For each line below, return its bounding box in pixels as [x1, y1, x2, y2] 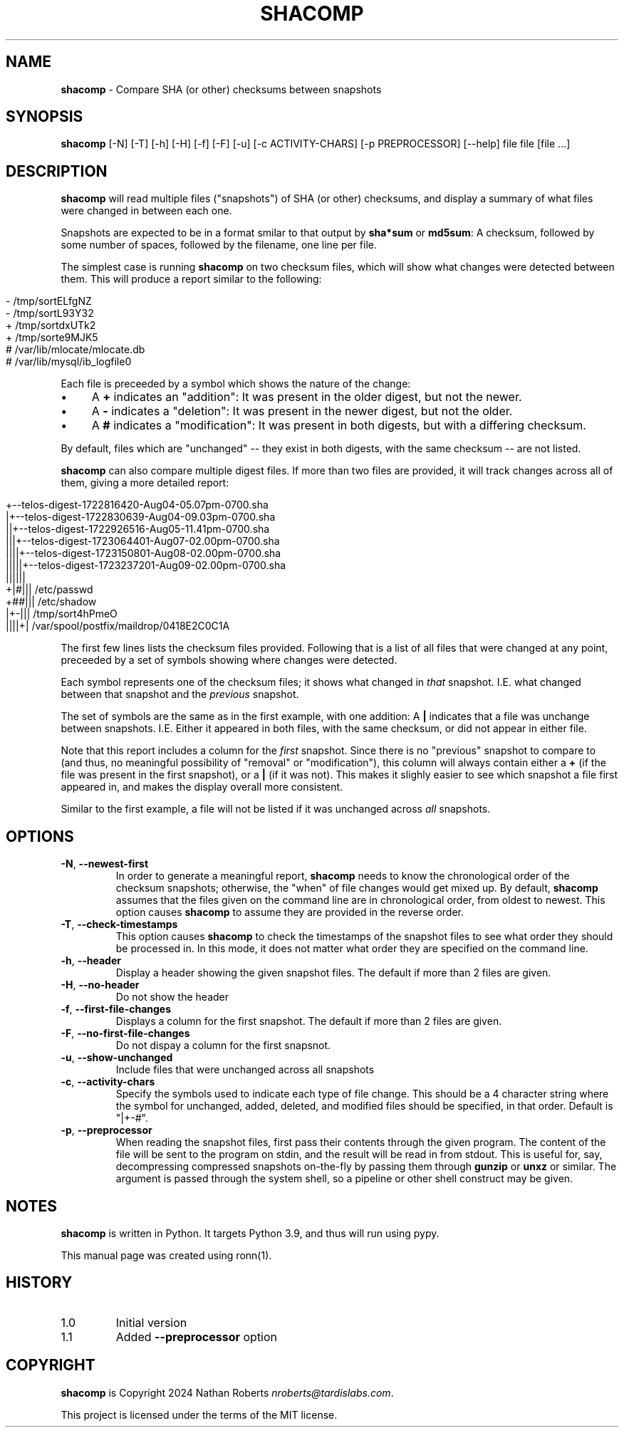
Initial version [115, 1315, 187, 1330]
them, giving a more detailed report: [61, 476, 229, 489]
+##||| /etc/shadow [6, 595, 97, 608]
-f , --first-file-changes [61, 1003, 172, 1016]
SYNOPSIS [6, 108, 83, 126]
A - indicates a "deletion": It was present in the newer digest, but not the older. [91, 404, 513, 419]
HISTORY [6, 1273, 73, 1292]
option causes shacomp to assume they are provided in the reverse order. [115, 906, 464, 919]
